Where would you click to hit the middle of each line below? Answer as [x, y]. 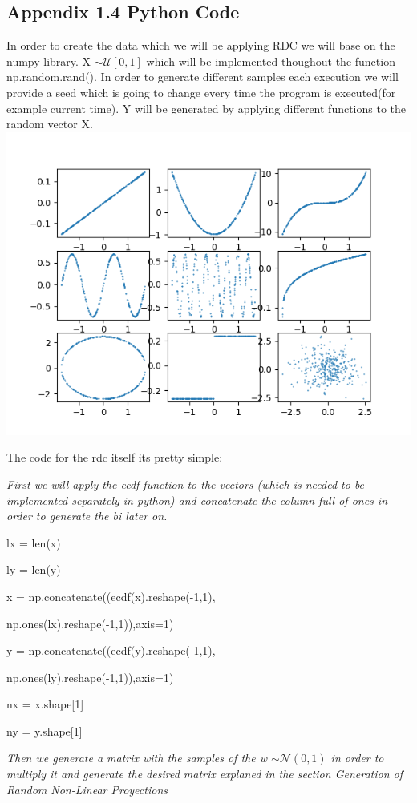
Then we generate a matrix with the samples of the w [137, 758]
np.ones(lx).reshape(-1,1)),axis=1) [90, 623]
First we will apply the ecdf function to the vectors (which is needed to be [186, 484]
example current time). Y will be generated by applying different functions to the [206, 108]
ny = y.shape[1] [45, 730]
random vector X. [50, 124]
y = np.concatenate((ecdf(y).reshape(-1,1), [111, 650]
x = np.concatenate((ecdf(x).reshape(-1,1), [111, 596]
